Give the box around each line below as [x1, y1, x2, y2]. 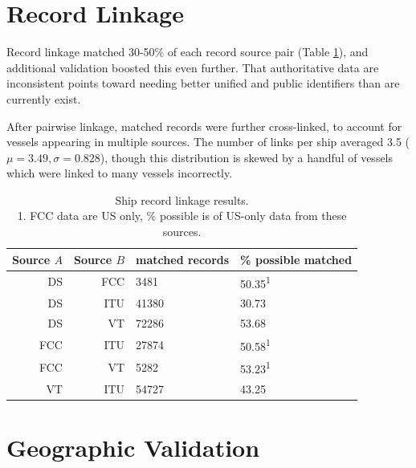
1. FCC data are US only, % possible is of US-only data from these [17, 207, 347, 224]
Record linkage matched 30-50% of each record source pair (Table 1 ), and [6, 43, 369, 60]
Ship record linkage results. [115, 191, 249, 208]
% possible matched [240, 250, 353, 267]
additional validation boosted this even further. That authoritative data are [6, 59, 379, 75]
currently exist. [6, 90, 81, 107]
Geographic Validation [6, 430, 260, 463]
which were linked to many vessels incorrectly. [6, 165, 233, 181]
